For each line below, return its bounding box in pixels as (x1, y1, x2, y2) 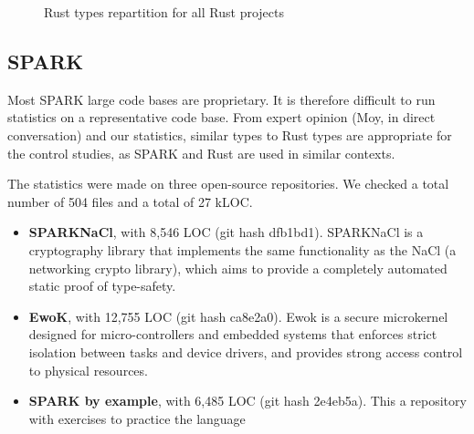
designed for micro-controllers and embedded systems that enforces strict (28, 325, 437, 344)
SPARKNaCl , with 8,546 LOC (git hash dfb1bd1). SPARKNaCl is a (28, 222, 424, 242)
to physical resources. (28, 360, 148, 379)
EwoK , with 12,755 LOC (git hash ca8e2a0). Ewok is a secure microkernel (28, 306, 448, 325)
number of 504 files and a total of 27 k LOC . (7, 191, 253, 211)
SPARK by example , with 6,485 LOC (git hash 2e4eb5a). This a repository (28, 391, 467, 410)
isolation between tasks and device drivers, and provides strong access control (28, 342, 463, 361)
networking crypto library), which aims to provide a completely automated (28, 258, 448, 277)
